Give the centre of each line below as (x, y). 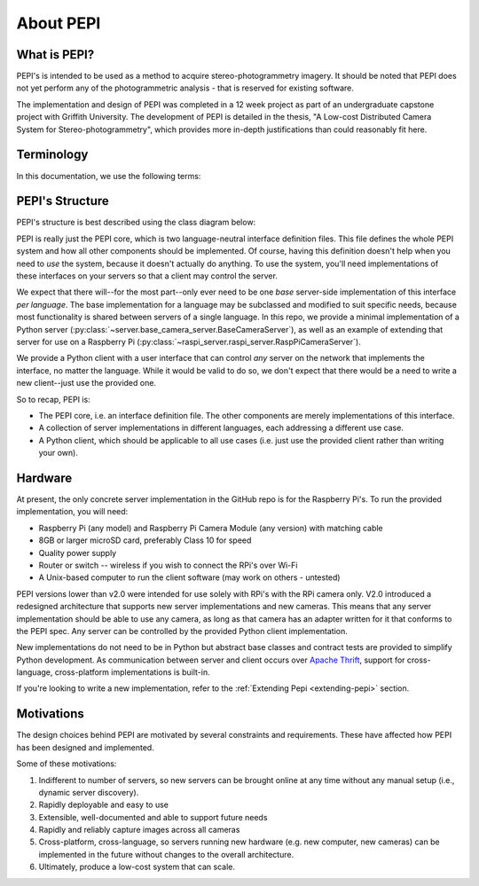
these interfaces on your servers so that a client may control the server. (147, 276)
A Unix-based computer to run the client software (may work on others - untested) (189, 577)
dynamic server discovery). (89, 792)
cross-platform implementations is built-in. (132, 672)
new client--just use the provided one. (86, 383)
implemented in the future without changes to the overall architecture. (166, 854)
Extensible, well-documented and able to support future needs (153, 817)
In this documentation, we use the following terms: (109, 176)
